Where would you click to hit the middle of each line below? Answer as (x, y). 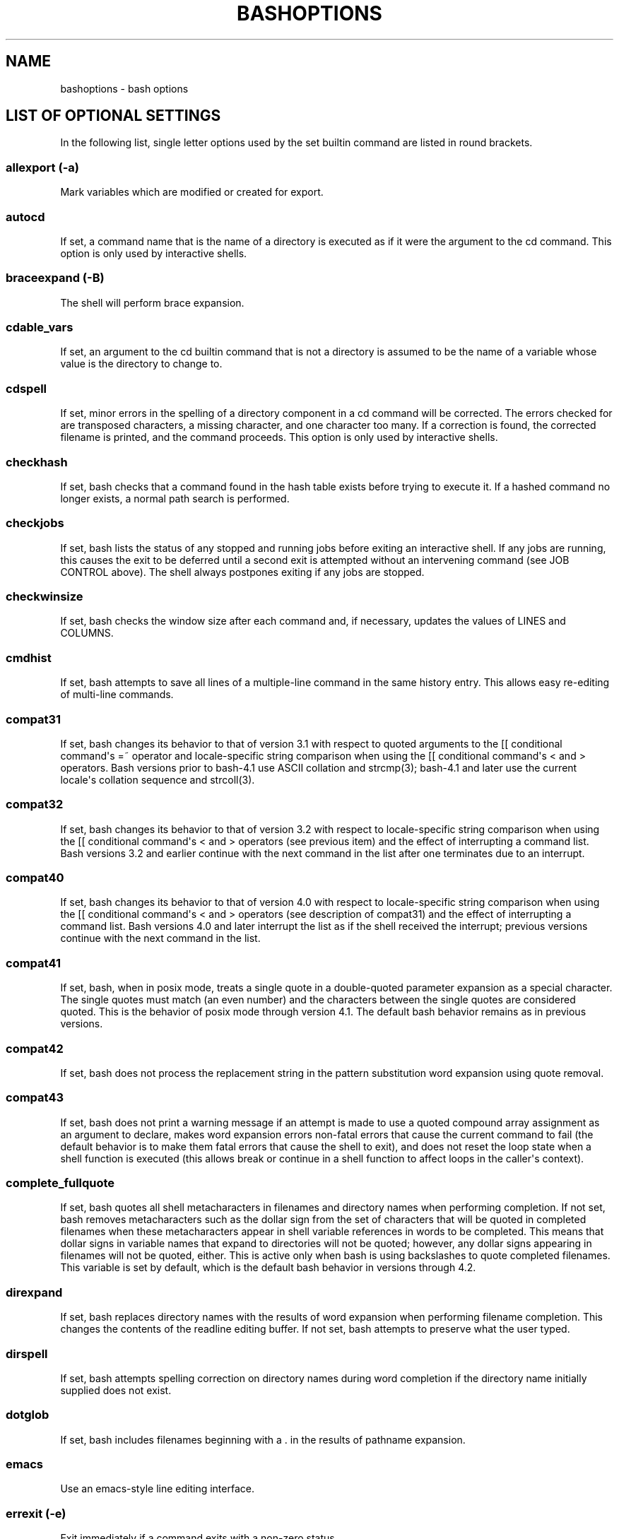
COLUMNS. (87, 633)
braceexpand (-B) (55, 278)
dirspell (27, 1354)
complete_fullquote (60, 1183)
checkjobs (35, 523)
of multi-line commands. (117, 695)
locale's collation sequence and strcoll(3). (158, 779)
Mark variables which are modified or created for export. (192, 192)
